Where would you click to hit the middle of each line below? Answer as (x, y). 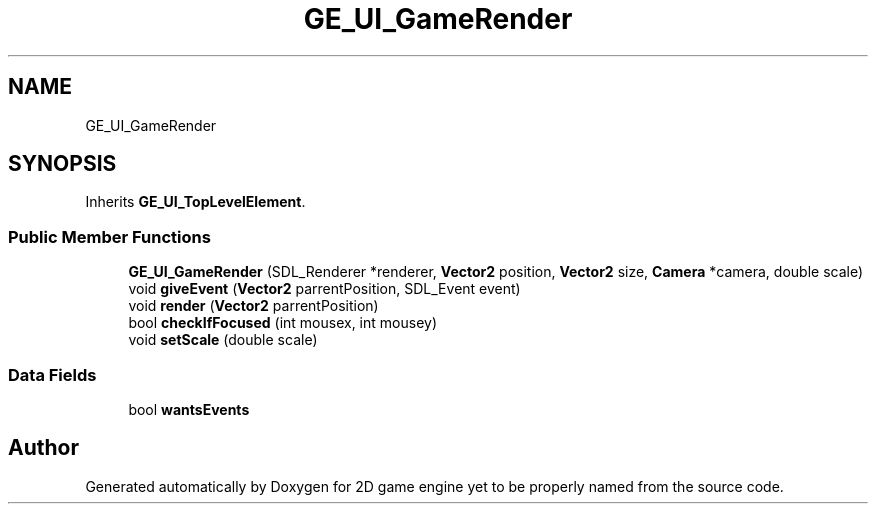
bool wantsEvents (189, 409)
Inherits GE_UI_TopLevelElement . (195, 202)
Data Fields (52, 374)
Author (43, 448)
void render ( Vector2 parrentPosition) (253, 306)
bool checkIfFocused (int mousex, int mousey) (282, 323)
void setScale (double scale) (223, 340)
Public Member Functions (109, 236)
